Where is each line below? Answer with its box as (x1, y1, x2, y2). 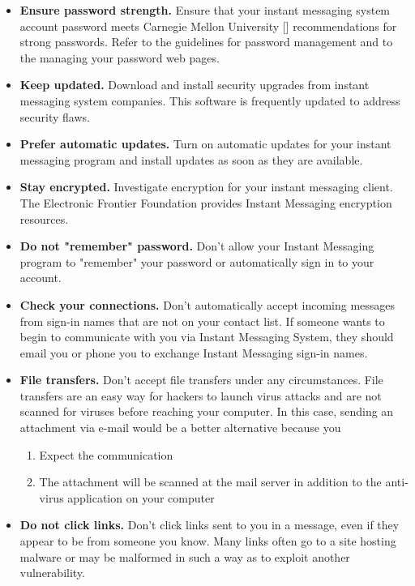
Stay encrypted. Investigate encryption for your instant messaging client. (19, 178, 393, 195)
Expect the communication (39, 446, 173, 463)
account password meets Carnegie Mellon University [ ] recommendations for (19, 17, 397, 34)
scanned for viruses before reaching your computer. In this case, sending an (19, 403, 394, 420)
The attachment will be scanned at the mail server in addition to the (39, 473, 382, 490)
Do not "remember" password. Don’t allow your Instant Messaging (19, 237, 374, 255)
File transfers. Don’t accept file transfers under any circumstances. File (19, 371, 383, 388)
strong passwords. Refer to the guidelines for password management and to (19, 33, 393, 50)
